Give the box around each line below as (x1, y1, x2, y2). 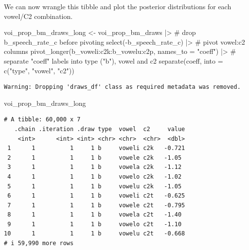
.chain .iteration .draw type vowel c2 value (14, 125, 185, 133)
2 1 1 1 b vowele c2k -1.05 (7, 154, 182, 161)
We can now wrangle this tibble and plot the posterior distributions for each (4, 1, 231, 11)
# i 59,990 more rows (4, 240, 74, 247)
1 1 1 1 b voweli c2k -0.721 (7, 145, 185, 152)
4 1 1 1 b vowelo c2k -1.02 (7, 173, 182, 180)
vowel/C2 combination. (4, 11, 73, 21)
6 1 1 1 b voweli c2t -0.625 (7, 192, 185, 200)
